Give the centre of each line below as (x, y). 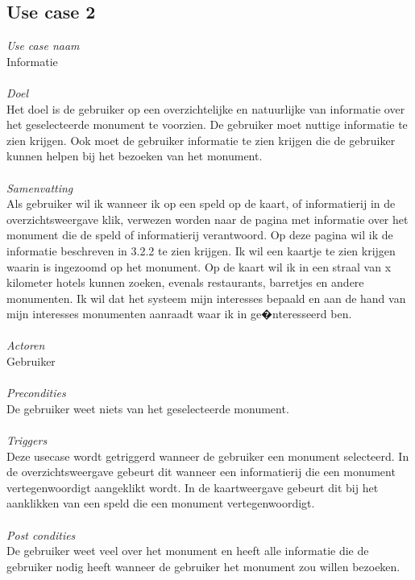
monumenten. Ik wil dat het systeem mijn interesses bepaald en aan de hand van (206, 298)
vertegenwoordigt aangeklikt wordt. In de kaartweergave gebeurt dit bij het (193, 487)
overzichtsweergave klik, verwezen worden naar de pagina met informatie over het (207, 219)
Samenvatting (40, 187)
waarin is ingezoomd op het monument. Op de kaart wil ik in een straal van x (199, 266)
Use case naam (43, 46)
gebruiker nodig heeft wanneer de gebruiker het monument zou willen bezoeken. (203, 566)
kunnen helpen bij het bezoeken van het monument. (135, 156)
